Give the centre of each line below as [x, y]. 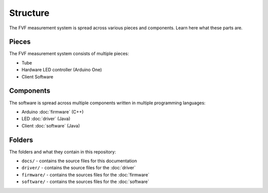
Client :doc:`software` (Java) [51, 126]
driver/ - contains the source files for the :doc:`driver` [79, 168]
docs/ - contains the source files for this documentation [79, 161]
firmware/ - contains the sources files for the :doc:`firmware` [86, 175]
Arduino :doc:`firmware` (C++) [53, 112]
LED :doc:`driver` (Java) [46, 119]
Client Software [37, 76]
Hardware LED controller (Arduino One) [62, 70]
